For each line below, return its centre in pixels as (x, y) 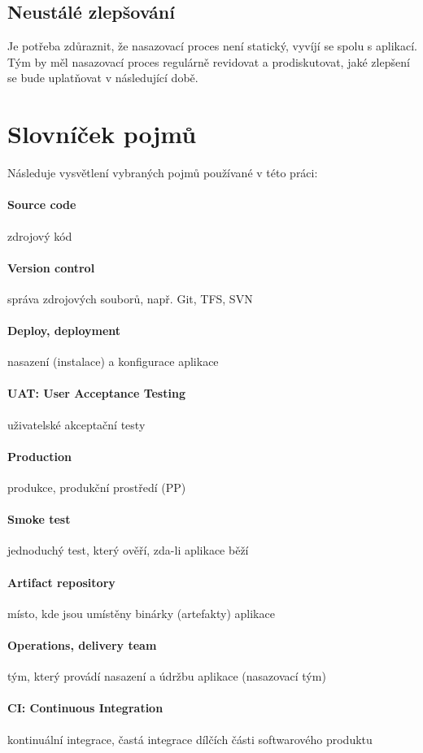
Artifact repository (61, 582)
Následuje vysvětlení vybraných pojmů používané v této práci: (163, 173)
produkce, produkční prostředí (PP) (97, 487)
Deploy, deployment (64, 331)
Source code (42, 205)
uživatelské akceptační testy (76, 424)
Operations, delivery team (82, 645)
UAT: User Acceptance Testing (96, 393)
